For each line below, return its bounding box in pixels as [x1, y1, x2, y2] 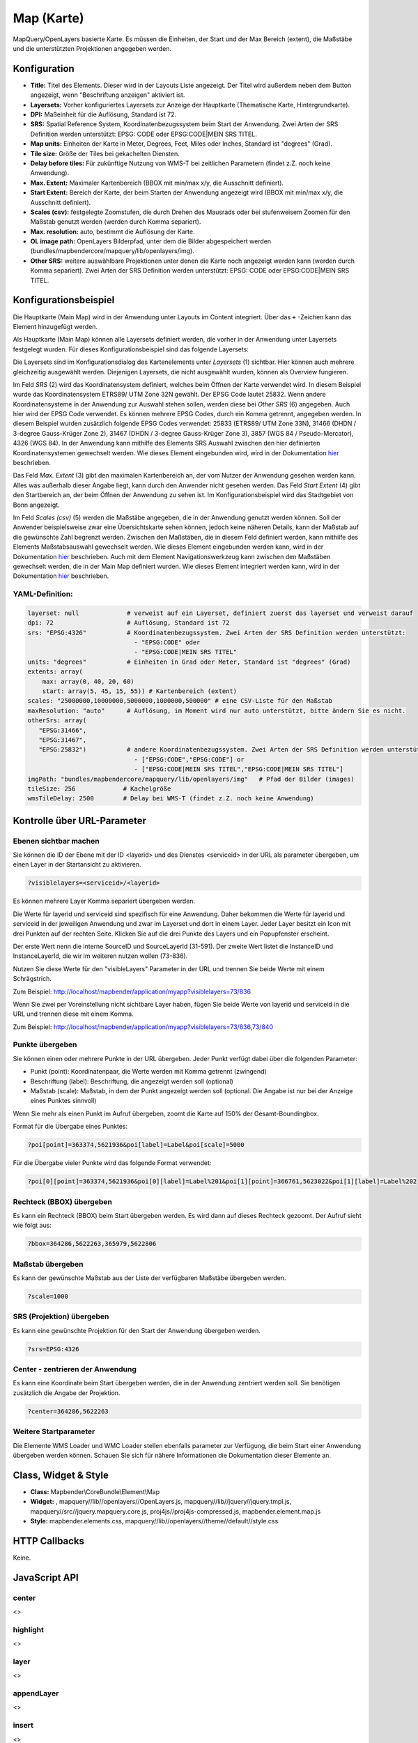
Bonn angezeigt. [13, 501, 60, 509]
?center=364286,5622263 [27, 1407, 109, 1415]
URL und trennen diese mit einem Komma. [13, 1010, 134, 1018]
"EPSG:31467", [38, 736, 87, 744]
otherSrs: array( [27, 717, 87, 724]
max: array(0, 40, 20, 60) [42, 677, 135, 685]
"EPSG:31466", [38, 726, 87, 734]
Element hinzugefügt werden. [13, 322, 98, 330]
